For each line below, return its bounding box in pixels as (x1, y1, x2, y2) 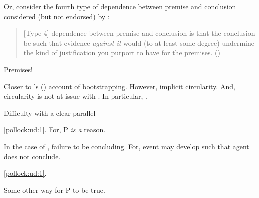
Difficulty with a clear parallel (4, 107, 96, 118)
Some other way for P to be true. (4, 184, 105, 195)
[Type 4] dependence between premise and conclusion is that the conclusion (23, 28, 255, 38)
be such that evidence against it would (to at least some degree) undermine (23, 37, 254, 48)
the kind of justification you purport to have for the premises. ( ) (23, 47, 221, 58)
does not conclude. (4, 151, 61, 161)
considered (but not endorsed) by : (4, 11, 110, 21)
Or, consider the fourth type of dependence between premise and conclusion (4, 1, 236, 11)
